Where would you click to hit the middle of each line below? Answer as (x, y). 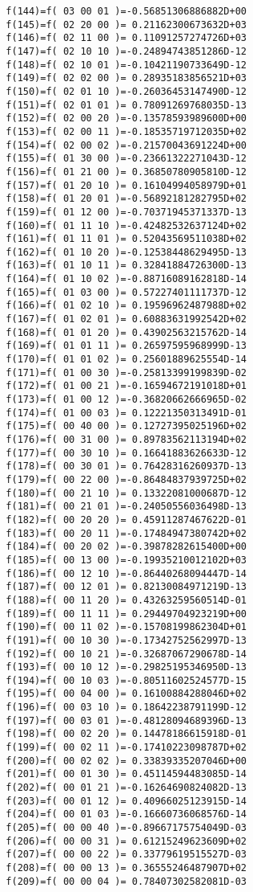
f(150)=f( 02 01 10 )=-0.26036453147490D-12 (126, 91)
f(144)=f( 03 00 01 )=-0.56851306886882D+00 (126, 11)
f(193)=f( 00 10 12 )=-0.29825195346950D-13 (126, 667)
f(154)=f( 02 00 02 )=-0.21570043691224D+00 (126, 145)
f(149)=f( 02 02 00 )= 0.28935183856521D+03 (126, 78)
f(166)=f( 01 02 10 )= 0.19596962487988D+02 (126, 306)
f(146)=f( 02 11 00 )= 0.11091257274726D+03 (126, 38)
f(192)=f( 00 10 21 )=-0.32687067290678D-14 (126, 654)
